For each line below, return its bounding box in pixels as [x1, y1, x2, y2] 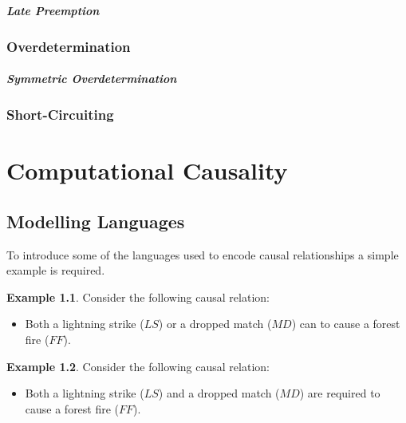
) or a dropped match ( [158, 315, 272, 332]
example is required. [6, 262, 105, 279]
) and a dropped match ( [158, 385, 280, 401]
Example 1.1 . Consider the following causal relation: [6, 288, 270, 305]
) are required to [299, 385, 380, 401]
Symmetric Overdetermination [6, 70, 177, 87]
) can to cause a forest [291, 315, 400, 332]
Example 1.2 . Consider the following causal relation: [6, 358, 270, 374]
